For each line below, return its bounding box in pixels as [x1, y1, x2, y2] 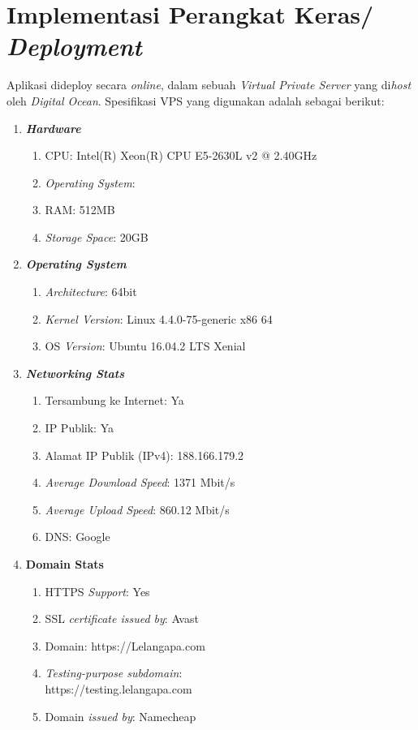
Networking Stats [25, 364, 124, 381]
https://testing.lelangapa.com [45, 680, 192, 697]
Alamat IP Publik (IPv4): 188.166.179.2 [45, 446, 244, 463]
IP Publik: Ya [45, 419, 114, 436]
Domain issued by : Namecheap [45, 707, 196, 724]
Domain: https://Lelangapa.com [45, 637, 205, 654]
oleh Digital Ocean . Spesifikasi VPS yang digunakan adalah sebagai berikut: [6, 92, 385, 109]
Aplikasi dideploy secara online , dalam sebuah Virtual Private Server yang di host [6, 76, 412, 93]
